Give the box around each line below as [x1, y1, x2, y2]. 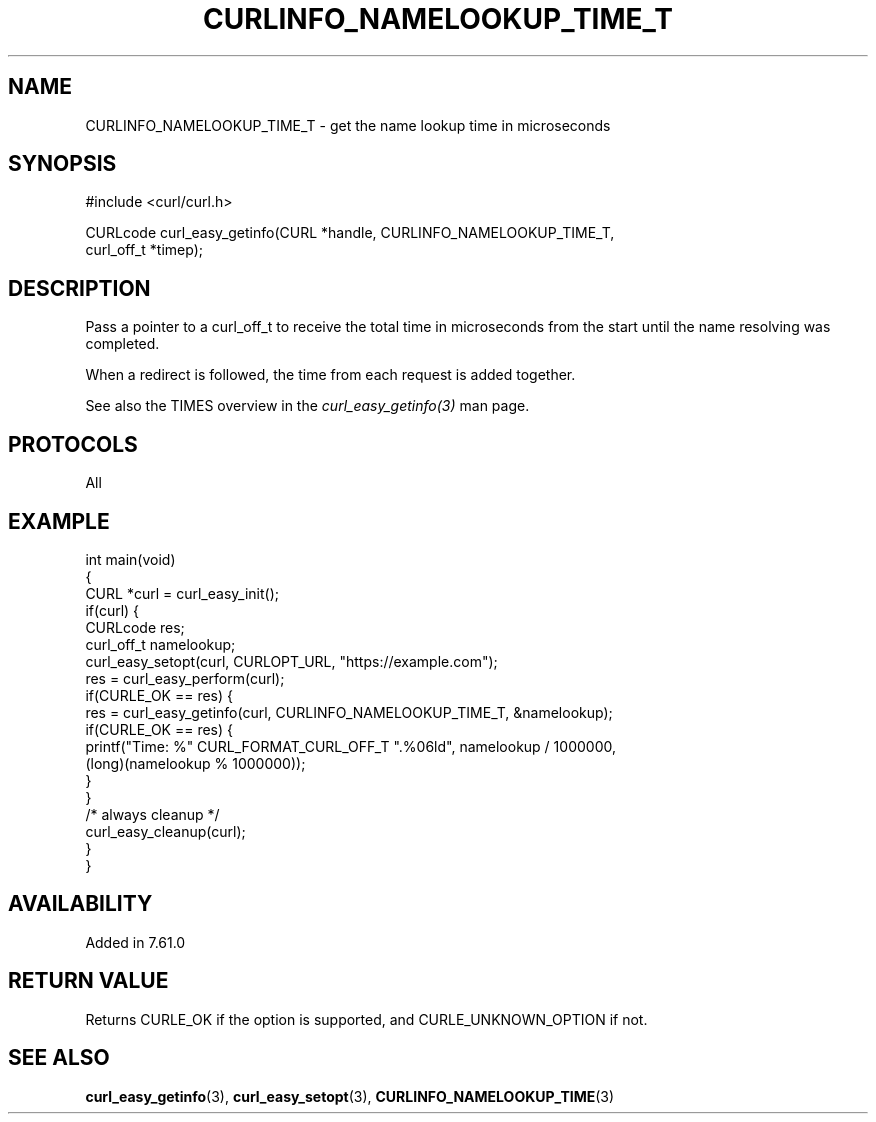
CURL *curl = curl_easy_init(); [85, 584, 279, 602]
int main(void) [85, 550, 176, 568]
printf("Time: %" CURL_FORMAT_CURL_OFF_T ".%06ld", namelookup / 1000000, [85, 737, 616, 755]
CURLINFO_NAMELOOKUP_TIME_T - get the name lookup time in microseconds [85, 116, 611, 134]
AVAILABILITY [8, 891, 153, 917]
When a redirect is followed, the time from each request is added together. [85, 366, 576, 384]
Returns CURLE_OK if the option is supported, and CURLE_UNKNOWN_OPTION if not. [85, 1010, 648, 1028]
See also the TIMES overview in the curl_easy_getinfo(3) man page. [85, 397, 530, 415]
